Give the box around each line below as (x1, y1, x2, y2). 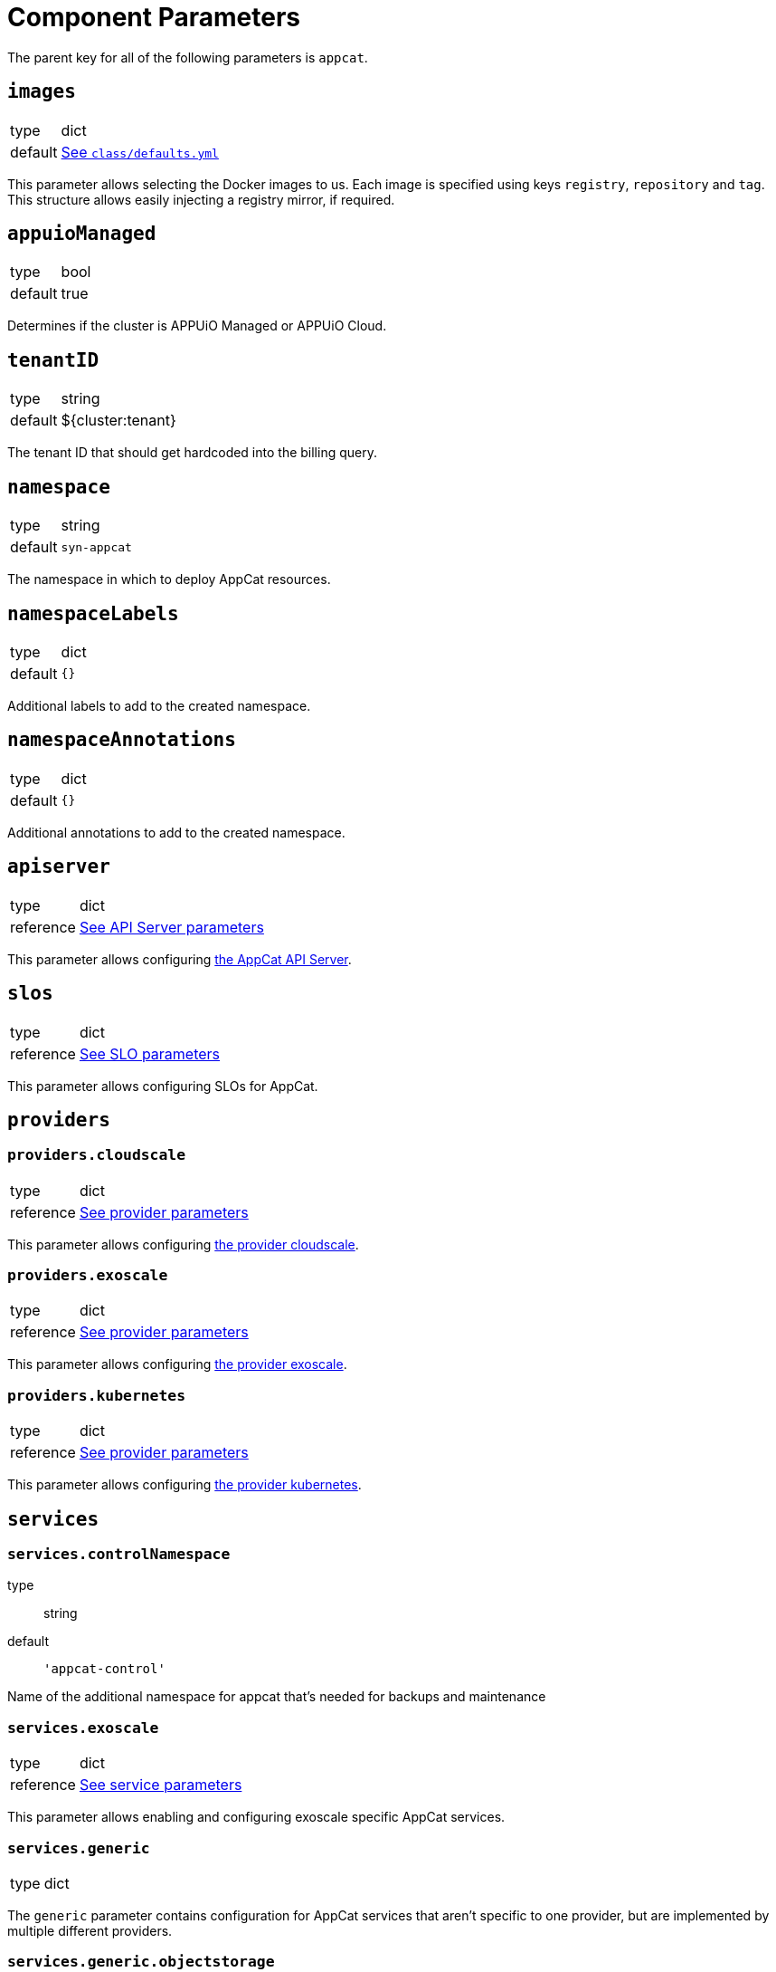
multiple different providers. (7, 1922, 173, 1938)
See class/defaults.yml (61, 142, 219, 161)
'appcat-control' (43, 1661, 166, 1677)
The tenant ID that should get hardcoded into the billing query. (7, 445, 377, 461)
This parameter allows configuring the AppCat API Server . (7, 951, 352, 967)
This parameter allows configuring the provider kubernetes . (7, 1477, 362, 1493)
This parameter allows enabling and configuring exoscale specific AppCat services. (7, 1809, 506, 1825)
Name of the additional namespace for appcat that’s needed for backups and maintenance (7, 1689, 546, 1705)
